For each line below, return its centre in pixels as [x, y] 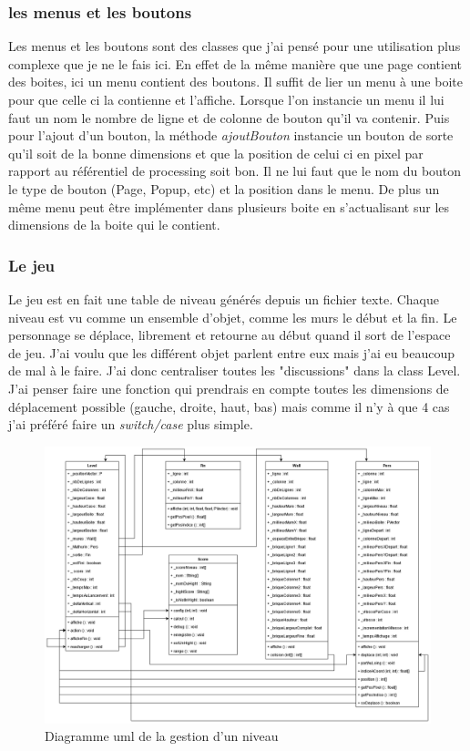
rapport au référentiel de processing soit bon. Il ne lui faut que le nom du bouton [235, 171]
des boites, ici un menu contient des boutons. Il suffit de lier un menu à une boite [235, 82]
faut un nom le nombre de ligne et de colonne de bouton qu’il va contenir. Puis [229, 117]
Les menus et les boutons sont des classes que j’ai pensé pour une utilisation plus [235, 46]
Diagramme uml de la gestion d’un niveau [162, 736]
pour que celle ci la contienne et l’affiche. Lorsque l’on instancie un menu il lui [226, 99]
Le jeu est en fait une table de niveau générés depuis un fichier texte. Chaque [224, 298]
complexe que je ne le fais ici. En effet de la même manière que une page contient [235, 63]
